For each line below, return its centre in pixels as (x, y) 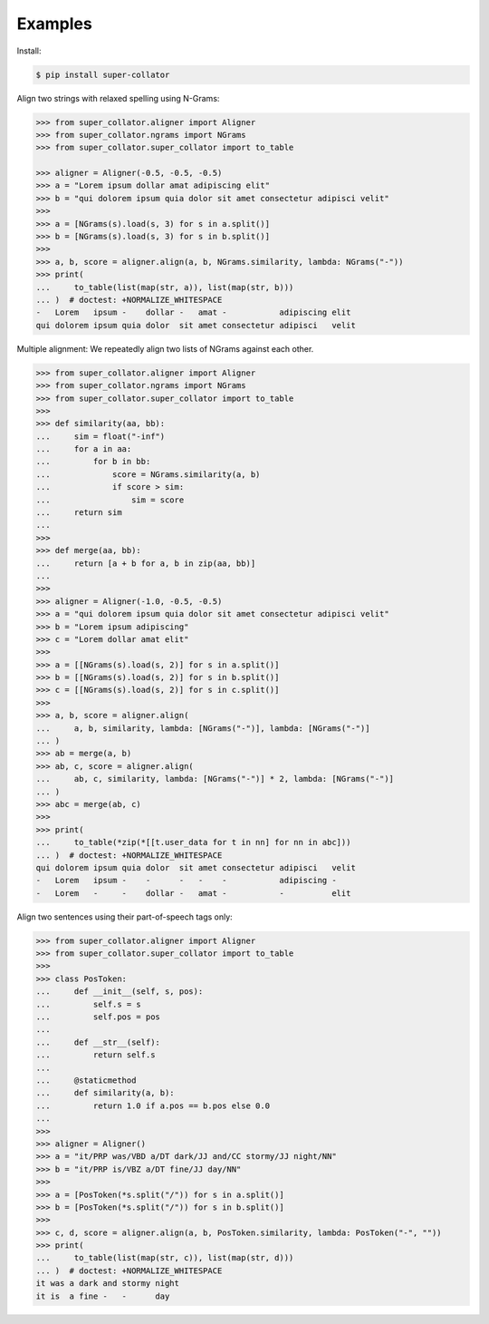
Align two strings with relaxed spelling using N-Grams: (118, 98)
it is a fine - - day (103, 1296)
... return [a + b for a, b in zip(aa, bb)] (146, 563)
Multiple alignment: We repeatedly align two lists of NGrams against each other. (165, 348)
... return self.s (96, 1055)
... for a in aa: (84, 449)
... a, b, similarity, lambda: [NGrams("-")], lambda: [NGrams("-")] (203, 728)
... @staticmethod (86, 1081)
